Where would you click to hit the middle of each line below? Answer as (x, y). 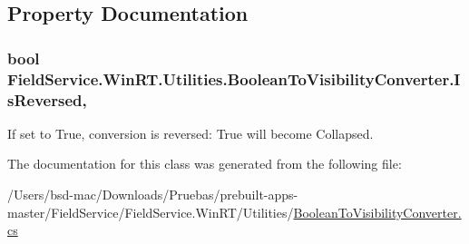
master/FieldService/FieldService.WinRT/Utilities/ (151, 212)
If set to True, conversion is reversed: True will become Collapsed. (191, 133)
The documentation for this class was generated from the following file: (205, 164)
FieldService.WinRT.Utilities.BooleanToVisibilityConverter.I (234, 78)
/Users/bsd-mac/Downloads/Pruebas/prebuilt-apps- (153, 195)
